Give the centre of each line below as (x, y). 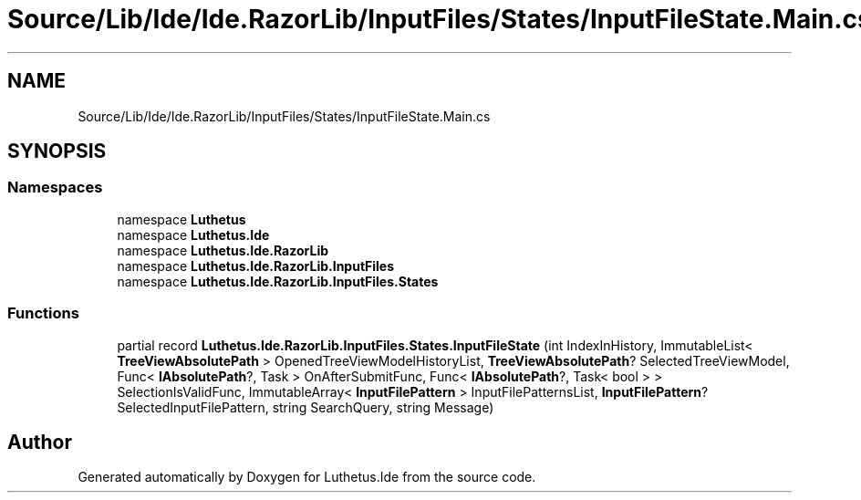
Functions (43, 313)
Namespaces (55, 187)
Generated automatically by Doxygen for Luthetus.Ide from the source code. (307, 477)
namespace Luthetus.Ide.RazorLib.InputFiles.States (278, 281)
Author (40, 442)
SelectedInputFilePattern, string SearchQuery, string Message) (306, 407)
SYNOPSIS (57, 151)
